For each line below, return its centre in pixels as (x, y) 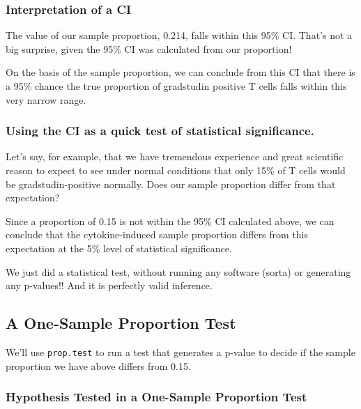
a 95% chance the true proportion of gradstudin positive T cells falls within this (176, 86)
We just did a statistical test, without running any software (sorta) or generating (178, 271)
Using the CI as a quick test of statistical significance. (160, 131)
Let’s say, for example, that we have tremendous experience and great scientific (175, 156)
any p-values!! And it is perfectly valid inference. (109, 285)
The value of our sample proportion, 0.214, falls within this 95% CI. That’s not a (179, 35)
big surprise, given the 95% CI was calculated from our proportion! (149, 48)
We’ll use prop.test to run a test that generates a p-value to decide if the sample (180, 352)
